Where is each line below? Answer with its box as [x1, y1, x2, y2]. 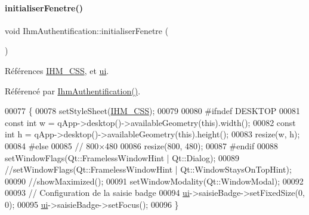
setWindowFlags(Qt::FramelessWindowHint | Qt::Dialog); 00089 [5, 151, 239, 164]
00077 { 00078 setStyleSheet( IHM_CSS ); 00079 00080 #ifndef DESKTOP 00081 [5, 105, 300, 117]
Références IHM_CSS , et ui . [5, 64, 109, 76]
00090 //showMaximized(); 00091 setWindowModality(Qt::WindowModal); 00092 [5, 174, 304, 187]
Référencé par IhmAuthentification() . [5, 84, 141, 97]
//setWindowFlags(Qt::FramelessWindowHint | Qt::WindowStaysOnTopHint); [5, 163, 292, 176]
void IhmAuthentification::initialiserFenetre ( [5, 24, 169, 36]
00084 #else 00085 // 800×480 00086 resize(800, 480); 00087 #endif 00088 [5, 139, 278, 152]
